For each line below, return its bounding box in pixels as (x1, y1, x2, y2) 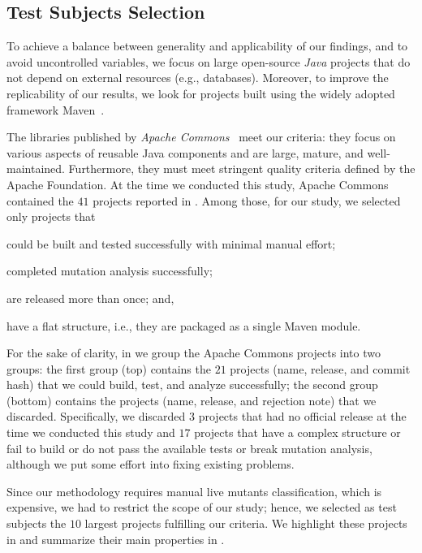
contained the (6, 192, 74, 209)
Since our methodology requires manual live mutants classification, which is (6, 482, 382, 499)
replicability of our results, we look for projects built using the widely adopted (6, 84, 395, 102)
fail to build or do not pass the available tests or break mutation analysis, (6, 439, 372, 456)
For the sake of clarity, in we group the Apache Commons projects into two (6, 344, 381, 361)
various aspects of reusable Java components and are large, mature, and (6, 144, 364, 161)
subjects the (6, 515, 67, 532)
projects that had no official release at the (198, 408, 407, 425)
